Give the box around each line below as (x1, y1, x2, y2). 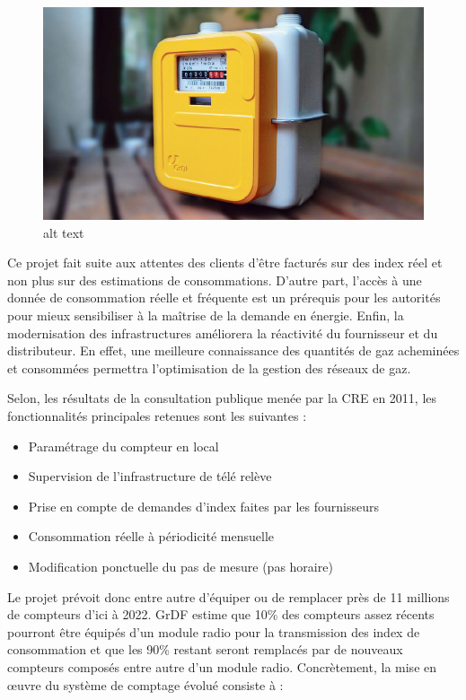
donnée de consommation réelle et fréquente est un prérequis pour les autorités (7, 288, 441, 307)
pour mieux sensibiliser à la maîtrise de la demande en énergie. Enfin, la (7, 306, 404, 325)
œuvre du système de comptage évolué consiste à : (7, 675, 284, 694)
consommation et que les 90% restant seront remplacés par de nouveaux (7, 640, 403, 659)
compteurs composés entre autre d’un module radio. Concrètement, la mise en (7, 657, 437, 676)
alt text (43, 223, 84, 241)
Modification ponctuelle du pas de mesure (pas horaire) (28, 556, 333, 575)
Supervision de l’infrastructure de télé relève (28, 467, 272, 486)
